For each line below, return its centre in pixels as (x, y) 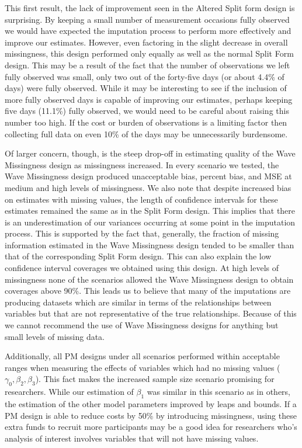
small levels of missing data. (55, 336)
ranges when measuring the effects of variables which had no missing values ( (143, 367)
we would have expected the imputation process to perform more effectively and (148, 31)
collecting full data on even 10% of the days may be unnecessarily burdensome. (146, 133)
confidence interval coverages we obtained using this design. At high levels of (142, 268)
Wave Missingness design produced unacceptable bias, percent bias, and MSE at (148, 176)
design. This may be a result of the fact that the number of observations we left (147, 65)
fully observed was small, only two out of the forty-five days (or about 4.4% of (145, 76)
